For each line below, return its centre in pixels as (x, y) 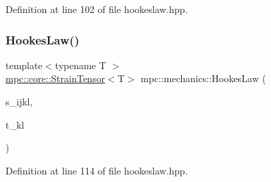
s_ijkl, (19, 101)
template (24, 65)
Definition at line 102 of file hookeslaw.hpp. (97, 9)
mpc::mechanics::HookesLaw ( (203, 78)
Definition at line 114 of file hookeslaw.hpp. (97, 170)
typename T (81, 65)
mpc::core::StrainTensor (55, 78)
